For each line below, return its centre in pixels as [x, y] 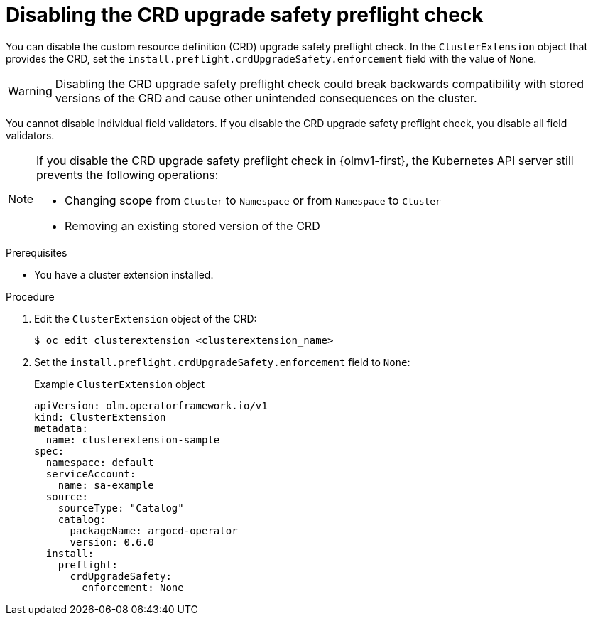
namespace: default [100, 462]
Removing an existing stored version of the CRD [192, 226]
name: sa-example [106, 485]
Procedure [30, 296]
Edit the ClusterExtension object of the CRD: [146, 318]
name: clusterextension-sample [133, 439]
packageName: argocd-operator [154, 530]
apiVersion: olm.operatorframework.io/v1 [151, 405]
